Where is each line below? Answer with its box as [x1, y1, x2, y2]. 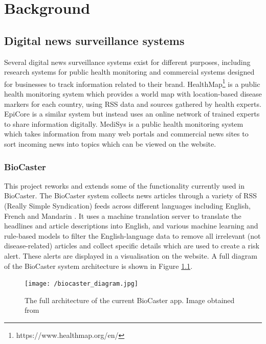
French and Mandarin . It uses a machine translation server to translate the [4, 210, 241, 221]
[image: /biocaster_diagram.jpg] [25, 280, 138, 288]
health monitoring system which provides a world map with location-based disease [4, 88, 262, 99]
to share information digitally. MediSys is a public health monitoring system [4, 118, 243, 129]
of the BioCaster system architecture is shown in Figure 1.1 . [4, 260, 193, 271]
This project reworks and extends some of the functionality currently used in [4, 180, 245, 191]
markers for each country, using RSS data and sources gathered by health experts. [4, 98, 261, 109]
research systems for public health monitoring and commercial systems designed [4, 66, 255, 77]
